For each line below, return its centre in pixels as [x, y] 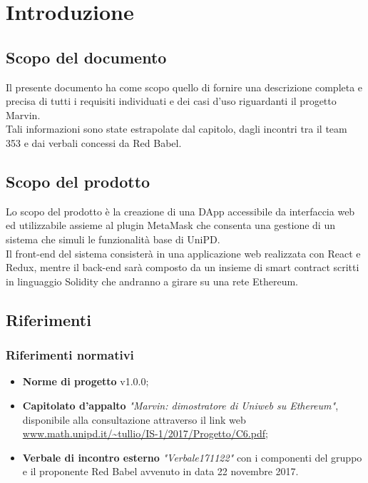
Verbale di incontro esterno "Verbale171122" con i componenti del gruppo [192, 457]
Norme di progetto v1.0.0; [86, 381]
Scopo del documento [86, 57]
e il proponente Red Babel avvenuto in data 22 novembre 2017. [160, 471]
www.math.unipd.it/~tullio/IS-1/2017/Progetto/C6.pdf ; [145, 433]
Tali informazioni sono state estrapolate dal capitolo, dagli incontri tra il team [177, 129]
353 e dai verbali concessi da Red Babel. [94, 142]
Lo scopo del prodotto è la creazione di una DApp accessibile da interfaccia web [180, 211]
